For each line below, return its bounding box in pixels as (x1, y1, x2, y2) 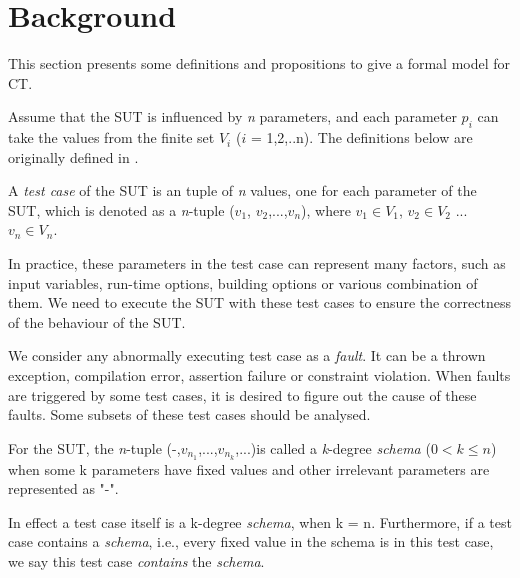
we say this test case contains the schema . (8, 551, 265, 572)
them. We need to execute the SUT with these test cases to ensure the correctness (8, 292, 511, 313)
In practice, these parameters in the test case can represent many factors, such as (8, 253, 506, 274)
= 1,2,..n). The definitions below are (250, 127, 473, 148)
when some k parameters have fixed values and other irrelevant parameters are (8, 458, 490, 479)
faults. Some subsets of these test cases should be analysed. (8, 404, 371, 425)
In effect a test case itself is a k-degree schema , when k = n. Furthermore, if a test (8, 511, 512, 532)
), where (301, 199, 351, 220)
